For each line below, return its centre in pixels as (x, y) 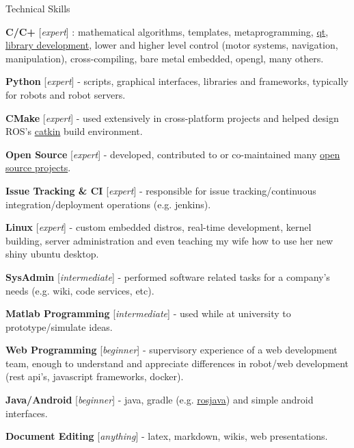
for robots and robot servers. (66, 94)
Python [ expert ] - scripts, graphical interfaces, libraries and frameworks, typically (177, 81)
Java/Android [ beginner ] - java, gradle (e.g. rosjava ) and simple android (160, 400)
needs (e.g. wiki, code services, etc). (80, 290)
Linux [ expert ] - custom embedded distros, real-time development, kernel (159, 227)
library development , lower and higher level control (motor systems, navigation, (172, 45)
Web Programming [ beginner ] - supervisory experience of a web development (172, 350)
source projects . (38, 167)
